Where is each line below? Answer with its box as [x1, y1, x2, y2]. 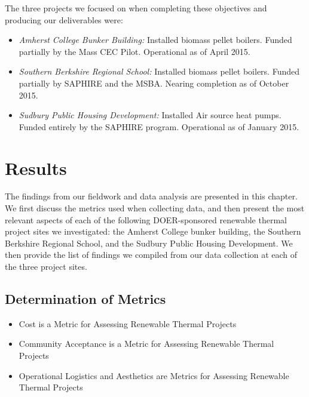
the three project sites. [5, 260, 87, 273]
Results [5, 155, 67, 180]
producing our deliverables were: [5, 13, 123, 26]
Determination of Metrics [5, 290, 166, 308]
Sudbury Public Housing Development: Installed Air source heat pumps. [19, 109, 282, 121]
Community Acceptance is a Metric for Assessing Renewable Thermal [19, 337, 274, 350]
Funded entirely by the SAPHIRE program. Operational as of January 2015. [19, 120, 299, 133]
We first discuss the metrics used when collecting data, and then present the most [5, 202, 305, 214]
